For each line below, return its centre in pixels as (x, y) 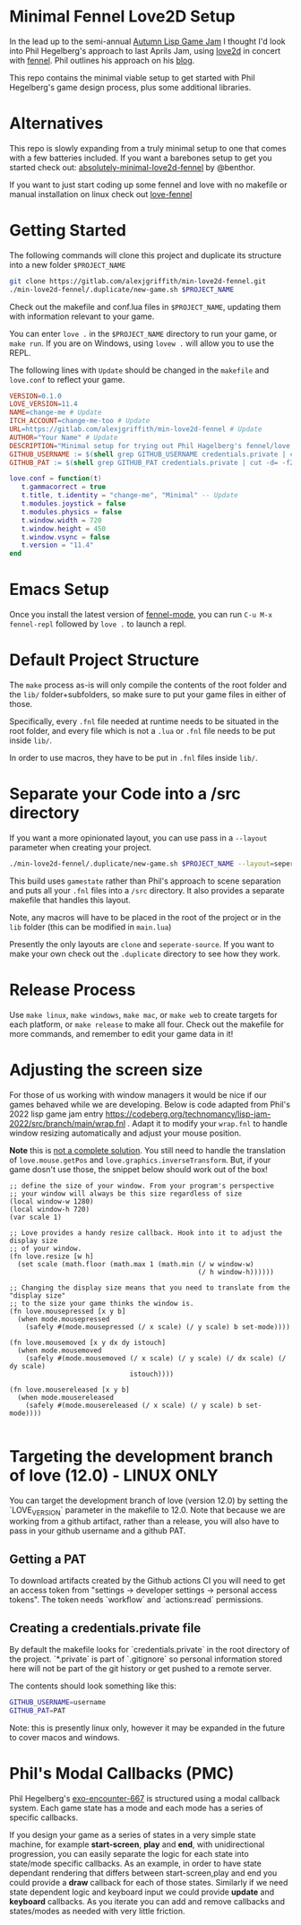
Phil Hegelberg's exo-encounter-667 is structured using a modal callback (145, 1798)
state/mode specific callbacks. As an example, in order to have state (135, 1863)
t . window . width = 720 (61, 520)
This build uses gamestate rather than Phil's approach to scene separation (145, 881)
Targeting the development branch (141, 1456)
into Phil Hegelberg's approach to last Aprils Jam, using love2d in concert (145, 50)
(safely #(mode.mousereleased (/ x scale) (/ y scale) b (134, 1405)
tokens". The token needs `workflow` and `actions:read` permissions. (137, 1600)
